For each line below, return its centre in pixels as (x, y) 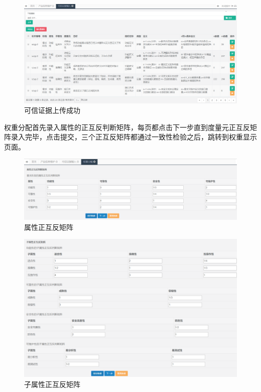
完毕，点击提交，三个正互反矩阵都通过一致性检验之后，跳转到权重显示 (141, 137)
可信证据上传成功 (52, 110)
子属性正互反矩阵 (52, 384)
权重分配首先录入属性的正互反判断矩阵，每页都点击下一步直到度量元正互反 (127, 127)
